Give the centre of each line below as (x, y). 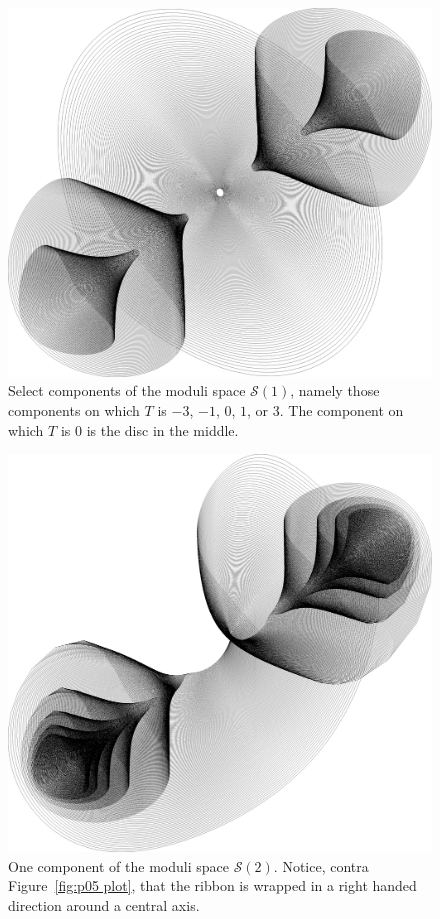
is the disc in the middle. (162, 429)
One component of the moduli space (118, 865)
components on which (74, 410)
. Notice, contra (321, 865)
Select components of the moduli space (127, 390)
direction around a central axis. (104, 904)
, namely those (335, 390)
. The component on (341, 410)
